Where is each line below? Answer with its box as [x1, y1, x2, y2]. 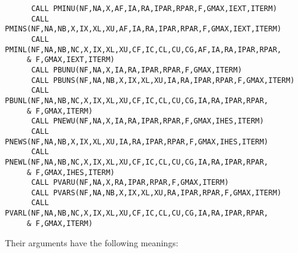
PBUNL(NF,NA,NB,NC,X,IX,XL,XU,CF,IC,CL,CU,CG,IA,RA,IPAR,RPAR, [5, 96, 269, 105]
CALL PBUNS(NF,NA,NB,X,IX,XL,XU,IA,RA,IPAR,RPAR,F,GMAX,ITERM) [31, 76, 295, 85]
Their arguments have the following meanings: [5, 236, 178, 249]
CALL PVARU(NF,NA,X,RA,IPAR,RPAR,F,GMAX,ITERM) [31, 178, 229, 187]
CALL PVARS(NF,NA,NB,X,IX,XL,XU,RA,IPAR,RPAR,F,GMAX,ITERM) [31, 188, 282, 197]
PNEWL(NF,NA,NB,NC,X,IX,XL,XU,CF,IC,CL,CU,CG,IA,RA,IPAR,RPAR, [5, 157, 269, 166]
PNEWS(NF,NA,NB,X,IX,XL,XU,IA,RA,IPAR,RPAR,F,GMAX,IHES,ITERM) [5, 137, 269, 146]
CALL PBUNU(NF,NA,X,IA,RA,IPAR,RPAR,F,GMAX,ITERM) [31, 65, 242, 74]
